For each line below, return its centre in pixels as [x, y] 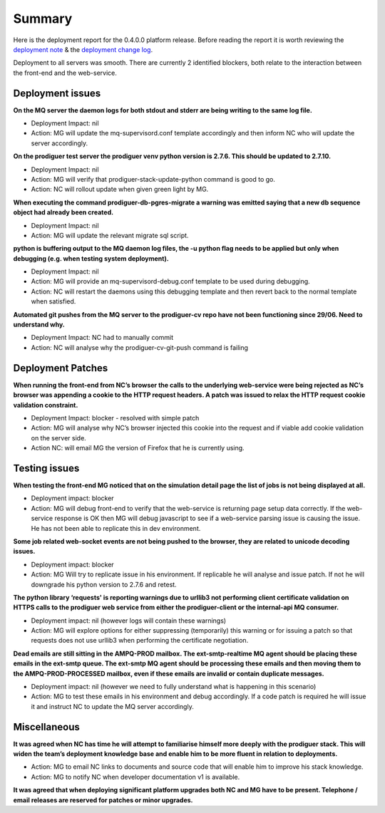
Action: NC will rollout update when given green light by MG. [120, 190]
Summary [43, 19]
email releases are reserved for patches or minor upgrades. [103, 800]
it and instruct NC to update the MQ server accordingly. [112, 706]
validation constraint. [46, 405]
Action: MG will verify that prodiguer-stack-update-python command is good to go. [153, 179]
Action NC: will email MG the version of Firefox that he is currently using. [138, 448]
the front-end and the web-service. [65, 73]
